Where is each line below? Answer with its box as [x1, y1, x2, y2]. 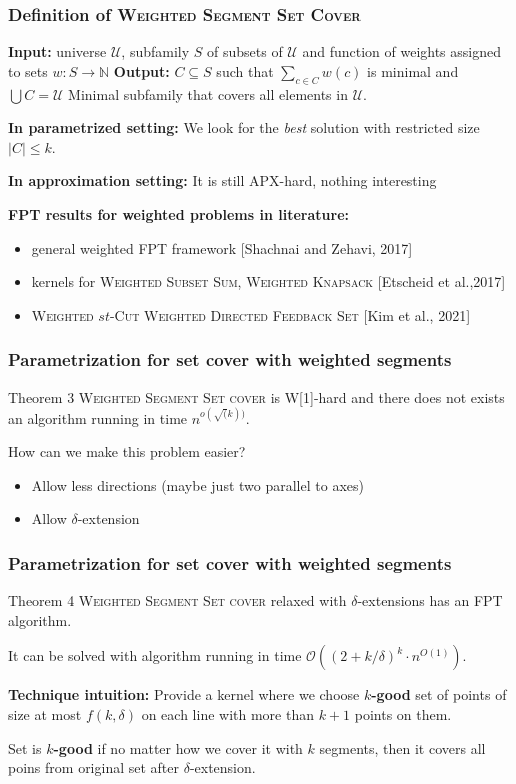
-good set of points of [371, 684, 507, 705]
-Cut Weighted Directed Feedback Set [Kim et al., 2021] [109, 304, 471, 325]
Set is [8, 737, 42, 758]
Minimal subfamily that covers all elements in [68, 83, 348, 104]
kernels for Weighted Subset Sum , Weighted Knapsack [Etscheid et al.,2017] [31, 271, 506, 292]
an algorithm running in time [8, 407, 188, 428]
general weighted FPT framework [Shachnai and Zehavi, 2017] [31, 237, 413, 258]
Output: [113, 60, 170, 81]
